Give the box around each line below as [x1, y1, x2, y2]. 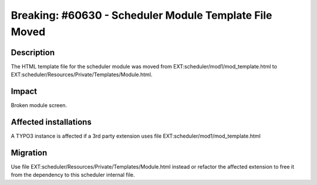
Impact [11, 87, 38, 97]
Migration [11, 148, 48, 157]
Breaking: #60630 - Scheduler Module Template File [11, 9, 272, 22]
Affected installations [11, 117, 92, 127]
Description [11, 47, 55, 57]
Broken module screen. [11, 102, 68, 109]
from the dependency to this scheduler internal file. [11, 172, 135, 179]
